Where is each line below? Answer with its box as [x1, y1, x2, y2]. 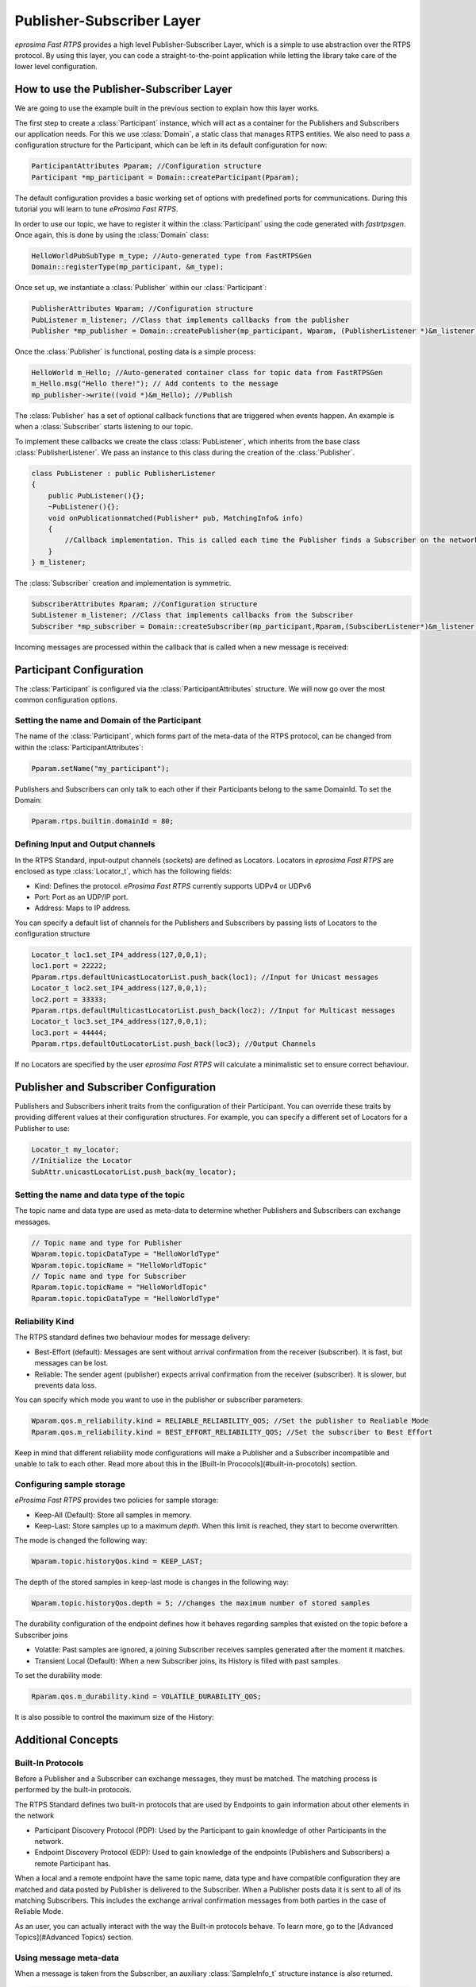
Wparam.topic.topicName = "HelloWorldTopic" [31, 1261, 208, 1269]
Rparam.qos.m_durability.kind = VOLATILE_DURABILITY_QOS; [31, 1691, 262, 1701]
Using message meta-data [14, 1952, 119, 1963]
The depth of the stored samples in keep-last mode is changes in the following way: [14, 1578, 290, 1587]
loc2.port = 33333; [31, 994, 107, 1004]
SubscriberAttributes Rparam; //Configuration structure [31, 600, 258, 609]
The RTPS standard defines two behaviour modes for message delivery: [14, 1332, 251, 1342]
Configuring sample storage [14, 1478, 126, 1489]
